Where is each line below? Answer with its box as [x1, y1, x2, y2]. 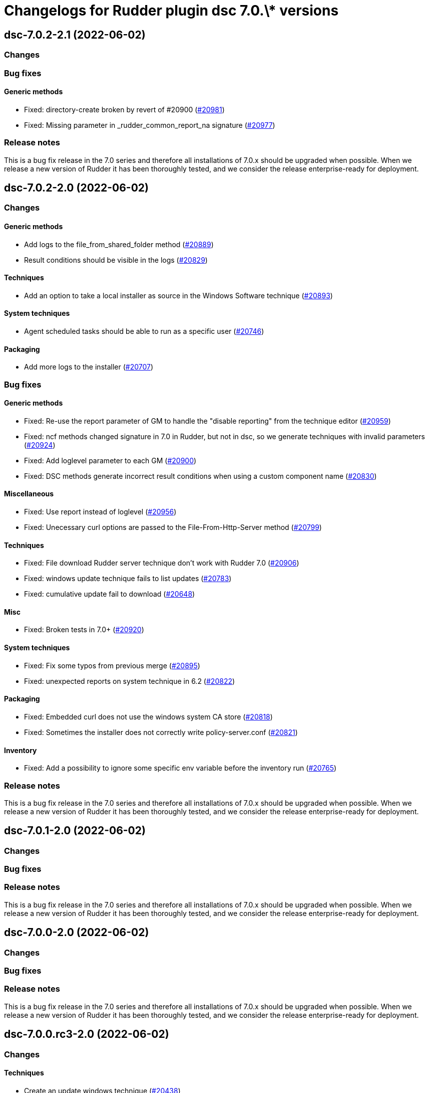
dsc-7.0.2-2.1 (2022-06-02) [4, 28, 146, 41]
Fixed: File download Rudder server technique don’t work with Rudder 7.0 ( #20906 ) [24, 559, 299, 568]
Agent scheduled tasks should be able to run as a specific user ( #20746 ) [24, 327, 264, 336]
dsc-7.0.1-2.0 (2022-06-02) [4, 824, 146, 837]
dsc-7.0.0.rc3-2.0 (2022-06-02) [4, 1028, 169, 1041]
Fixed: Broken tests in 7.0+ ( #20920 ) [24, 625, 144, 634]
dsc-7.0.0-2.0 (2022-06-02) [4, 926, 149, 939]
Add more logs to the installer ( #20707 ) [24, 362, 154, 372]
